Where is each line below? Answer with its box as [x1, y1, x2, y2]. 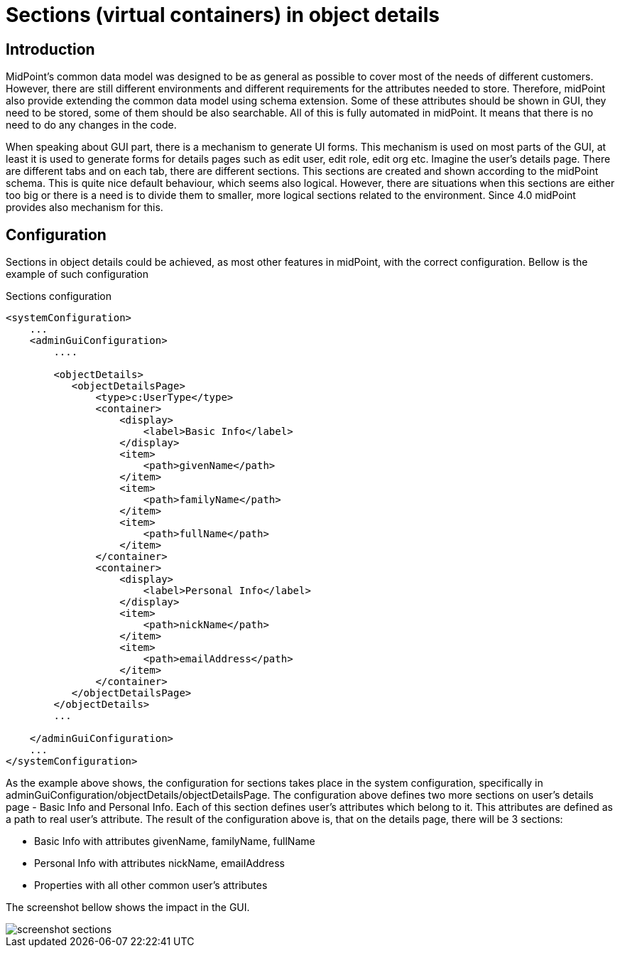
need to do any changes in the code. [6, 119, 177, 131]
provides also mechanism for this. [6, 201, 163, 214]
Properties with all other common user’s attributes [34, 879, 268, 892]
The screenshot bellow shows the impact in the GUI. [6, 901, 250, 914]
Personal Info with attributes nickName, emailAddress [34, 857, 285, 870]
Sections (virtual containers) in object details [6, 3, 440, 27]
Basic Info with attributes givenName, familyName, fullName [34, 835, 315, 848]
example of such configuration [6, 268, 148, 281]
